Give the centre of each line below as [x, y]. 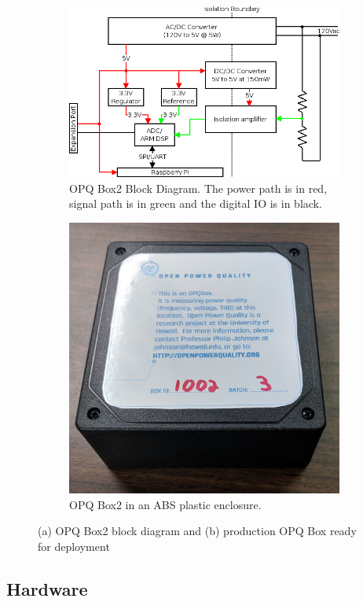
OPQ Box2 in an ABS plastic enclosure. [165, 504]
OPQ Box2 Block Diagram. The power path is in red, [198, 188]
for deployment [74, 546]
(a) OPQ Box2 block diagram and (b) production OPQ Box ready [197, 531]
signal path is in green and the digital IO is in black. [196, 203]
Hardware [47, 588]
